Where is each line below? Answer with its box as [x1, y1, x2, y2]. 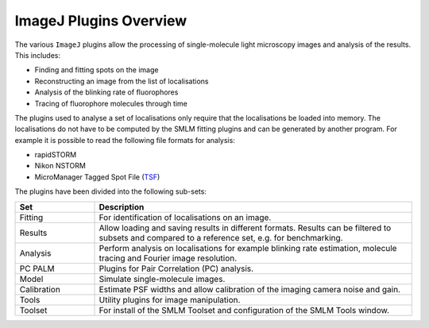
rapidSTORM [34, 150, 77, 160]
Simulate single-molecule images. [99, 273, 226, 284]
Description [99, 201, 145, 212]
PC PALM [19, 263, 55, 274]
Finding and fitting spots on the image [34, 65, 159, 75]
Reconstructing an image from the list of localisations [34, 76, 209, 86]
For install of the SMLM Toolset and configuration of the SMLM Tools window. [99, 304, 389, 315]
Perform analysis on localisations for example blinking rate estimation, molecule [99, 242, 397, 253]
